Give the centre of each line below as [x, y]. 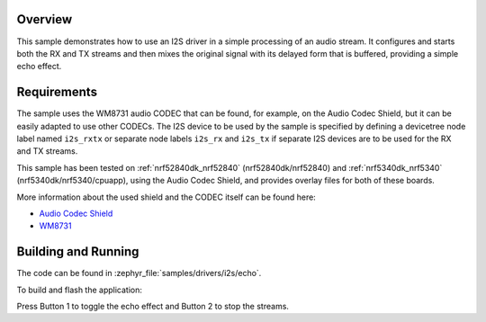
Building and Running [78, 252]
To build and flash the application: [80, 290]
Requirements [57, 92]
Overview [45, 19]
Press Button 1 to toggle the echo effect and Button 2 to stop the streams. [153, 307]
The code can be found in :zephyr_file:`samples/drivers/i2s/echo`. [139, 273]
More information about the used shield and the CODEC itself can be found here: [166, 197]
